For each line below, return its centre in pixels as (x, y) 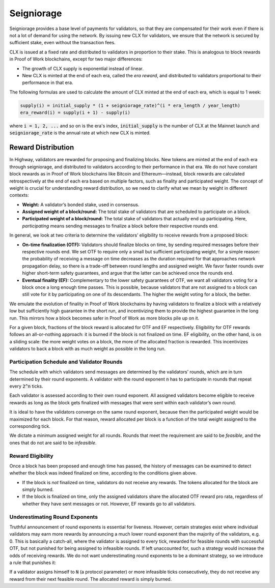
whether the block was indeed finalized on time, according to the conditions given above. (103, 473)
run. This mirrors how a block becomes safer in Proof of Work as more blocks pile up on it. (104, 318)
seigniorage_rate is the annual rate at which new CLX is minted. (80, 133)
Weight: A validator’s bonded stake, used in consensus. (81, 204)
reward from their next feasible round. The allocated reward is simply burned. (91, 579)
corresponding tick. (30, 426)
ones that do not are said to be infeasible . (53, 443)
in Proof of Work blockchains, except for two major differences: (76, 59)
